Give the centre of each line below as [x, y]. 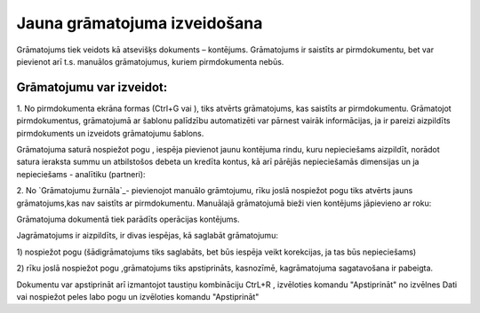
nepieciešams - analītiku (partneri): [81, 174]
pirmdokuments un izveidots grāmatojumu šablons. [110, 133]
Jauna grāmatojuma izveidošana [140, 23]
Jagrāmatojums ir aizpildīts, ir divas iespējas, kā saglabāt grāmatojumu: [148, 236]
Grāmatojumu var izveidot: [92, 87]
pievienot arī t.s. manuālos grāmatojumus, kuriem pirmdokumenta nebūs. [150, 61]
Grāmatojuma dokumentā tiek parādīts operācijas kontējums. [128, 219]
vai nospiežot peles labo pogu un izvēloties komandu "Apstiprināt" [138, 296]
